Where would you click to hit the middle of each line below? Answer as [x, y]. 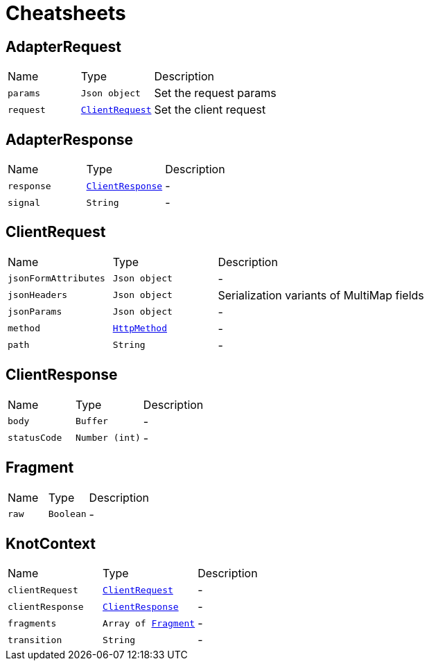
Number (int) [108, 438]
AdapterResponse [70, 139]
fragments [32, 623]
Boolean [67, 514]
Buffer [91, 421]
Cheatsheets [66, 13]
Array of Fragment [149, 623]
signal [24, 202]
